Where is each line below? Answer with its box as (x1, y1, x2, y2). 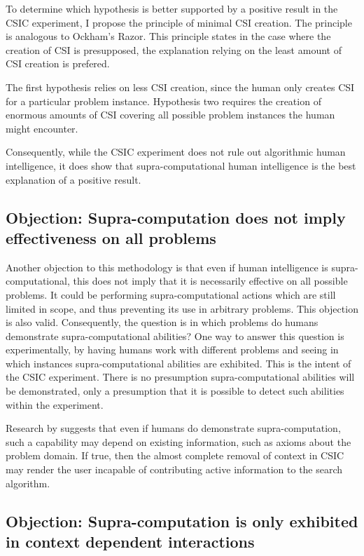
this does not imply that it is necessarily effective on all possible (73, 273, 348, 288)
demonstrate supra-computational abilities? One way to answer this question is (6, 328, 344, 343)
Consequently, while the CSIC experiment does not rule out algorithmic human (6, 144, 346, 159)
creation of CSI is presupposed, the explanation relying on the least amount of (6, 42, 342, 57)
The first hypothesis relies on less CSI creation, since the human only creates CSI (6, 79, 355, 94)
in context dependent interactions (6, 531, 255, 552)
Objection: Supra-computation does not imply (6, 206, 346, 228)
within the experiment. (6, 397, 104, 412)
